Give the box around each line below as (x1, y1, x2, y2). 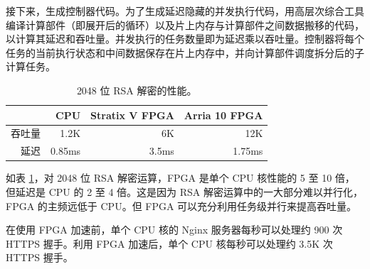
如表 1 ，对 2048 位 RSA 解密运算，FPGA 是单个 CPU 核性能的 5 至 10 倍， (6, 170, 355, 185)
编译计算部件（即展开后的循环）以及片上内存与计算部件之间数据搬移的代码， (6, 17, 364, 32)
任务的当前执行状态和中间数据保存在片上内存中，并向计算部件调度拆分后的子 (6, 45, 364, 60)
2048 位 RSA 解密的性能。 (76, 82, 197, 97)
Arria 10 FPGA (184, 107, 263, 122)
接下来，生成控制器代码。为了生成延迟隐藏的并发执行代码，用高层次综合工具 (6, 4, 364, 18)
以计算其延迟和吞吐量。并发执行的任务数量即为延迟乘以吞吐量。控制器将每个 (6, 31, 364, 46)
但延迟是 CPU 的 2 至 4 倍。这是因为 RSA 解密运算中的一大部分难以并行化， (6, 184, 364, 199)
